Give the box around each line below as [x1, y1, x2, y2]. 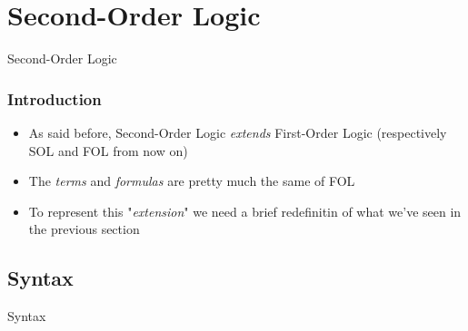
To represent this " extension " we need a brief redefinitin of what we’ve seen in [28, 201, 462, 220]
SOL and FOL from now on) [28, 141, 188, 160]
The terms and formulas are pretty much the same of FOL [28, 171, 355, 190]
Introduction [7, 87, 102, 110]
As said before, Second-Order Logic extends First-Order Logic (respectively [28, 122, 447, 141]
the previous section [28, 219, 140, 239]
